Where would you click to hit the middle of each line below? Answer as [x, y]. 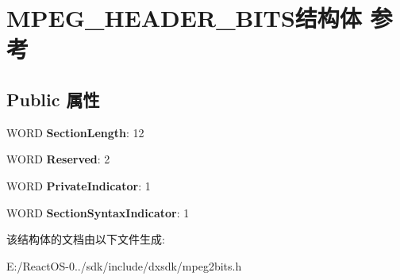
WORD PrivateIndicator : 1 [79, 185]
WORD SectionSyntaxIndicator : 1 [98, 212]
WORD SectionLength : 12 [75, 132]
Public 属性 [53, 99]
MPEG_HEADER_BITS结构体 [184, 18]
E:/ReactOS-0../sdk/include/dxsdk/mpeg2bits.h [124, 265]
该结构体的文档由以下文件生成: [86, 239]
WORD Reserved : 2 [58, 159]
